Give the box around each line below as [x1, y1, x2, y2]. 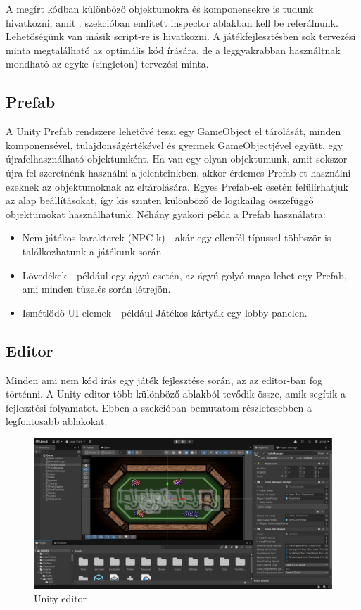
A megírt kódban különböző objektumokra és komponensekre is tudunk [6, 1, 314, 15]
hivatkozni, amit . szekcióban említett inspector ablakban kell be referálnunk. [6, 15, 338, 30]
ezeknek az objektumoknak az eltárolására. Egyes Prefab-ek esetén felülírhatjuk [6, 179, 348, 193]
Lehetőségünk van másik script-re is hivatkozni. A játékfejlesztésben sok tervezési [6, 29, 356, 44]
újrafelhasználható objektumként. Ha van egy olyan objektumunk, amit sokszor [6, 151, 348, 166]
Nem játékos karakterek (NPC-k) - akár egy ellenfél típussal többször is [22, 230, 331, 245]
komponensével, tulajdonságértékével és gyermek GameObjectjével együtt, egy [6, 137, 343, 152]
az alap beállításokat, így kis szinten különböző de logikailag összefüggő [6, 193, 314, 208]
